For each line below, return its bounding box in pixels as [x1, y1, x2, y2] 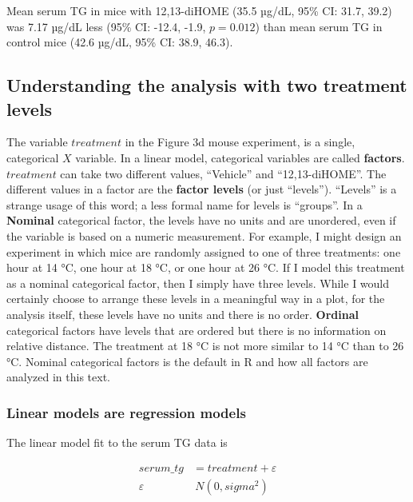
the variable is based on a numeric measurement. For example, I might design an [6, 227, 402, 244]
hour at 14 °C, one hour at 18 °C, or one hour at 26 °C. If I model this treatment [6, 259, 405, 276]
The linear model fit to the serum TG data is [6, 434, 228, 451]
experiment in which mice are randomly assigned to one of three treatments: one [6, 243, 401, 260]
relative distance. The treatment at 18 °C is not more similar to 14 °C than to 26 [6, 337, 404, 354]
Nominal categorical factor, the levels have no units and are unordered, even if [6, 212, 396, 229]
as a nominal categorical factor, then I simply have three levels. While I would [6, 274, 390, 291]
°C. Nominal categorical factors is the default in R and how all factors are [6, 353, 368, 369]
